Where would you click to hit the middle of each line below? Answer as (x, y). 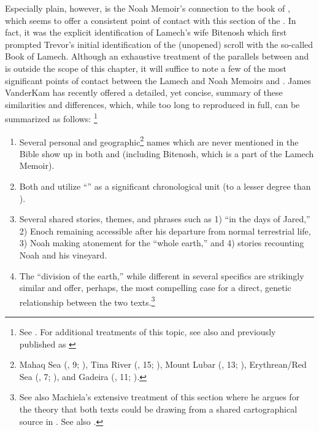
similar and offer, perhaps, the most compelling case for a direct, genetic (155, 288)
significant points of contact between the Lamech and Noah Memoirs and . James (158, 80)
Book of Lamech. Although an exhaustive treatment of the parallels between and (157, 56)
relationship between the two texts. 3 (87, 301)
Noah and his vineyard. (63, 255)
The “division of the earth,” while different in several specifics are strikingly (162, 275)
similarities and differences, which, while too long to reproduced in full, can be (152, 104)
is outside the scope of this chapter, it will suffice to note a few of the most (146, 68)
